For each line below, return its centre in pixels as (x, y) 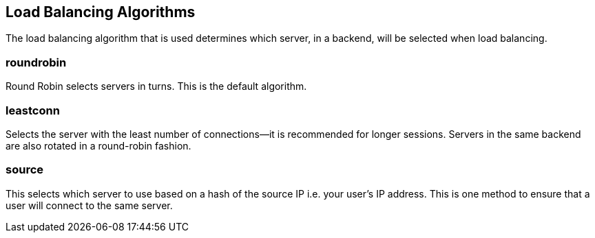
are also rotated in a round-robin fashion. (98, 145)
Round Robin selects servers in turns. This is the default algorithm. (156, 86)
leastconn (33, 110)
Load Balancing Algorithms (101, 12)
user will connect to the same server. (89, 205)
